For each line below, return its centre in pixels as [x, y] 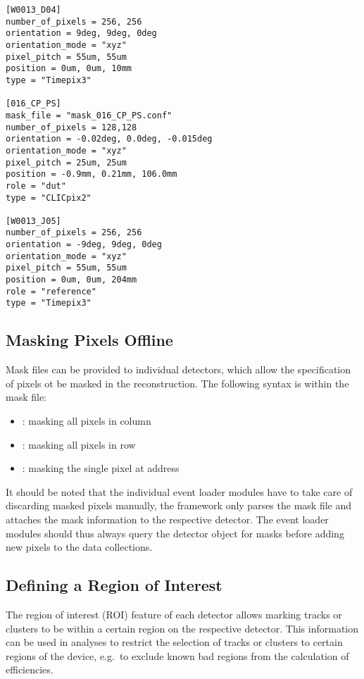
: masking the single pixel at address [101, 468]
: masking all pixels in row [79, 444]
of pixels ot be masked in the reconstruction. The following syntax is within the [177, 383]
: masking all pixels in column [87, 421]
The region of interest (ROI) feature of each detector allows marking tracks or [174, 614]
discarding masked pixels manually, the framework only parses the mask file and [179, 505]
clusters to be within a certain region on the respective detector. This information [182, 628]
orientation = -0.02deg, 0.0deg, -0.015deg [109, 139]
